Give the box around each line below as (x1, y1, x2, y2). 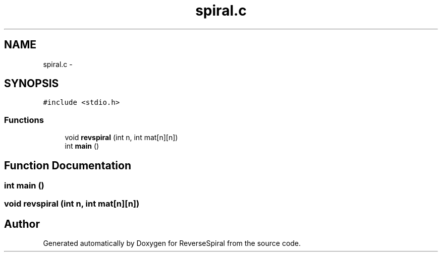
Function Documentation (4, 159, 131, 172)
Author (4, 217, 40, 230)
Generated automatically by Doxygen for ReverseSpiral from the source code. (43, 239, 301, 248)
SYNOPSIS (4, 77, 59, 90)
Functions (4, 114, 44, 125)
